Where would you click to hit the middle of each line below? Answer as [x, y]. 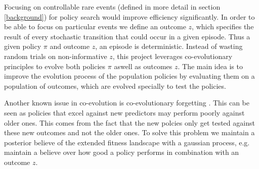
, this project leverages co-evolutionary [172, 56]
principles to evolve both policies [55, 66]
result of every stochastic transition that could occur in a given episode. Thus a [127, 36]
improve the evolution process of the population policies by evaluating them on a [129, 76]
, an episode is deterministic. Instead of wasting [169, 46]
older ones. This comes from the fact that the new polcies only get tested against [129, 122]
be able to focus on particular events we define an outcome [95, 26]
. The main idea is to [210, 66]
